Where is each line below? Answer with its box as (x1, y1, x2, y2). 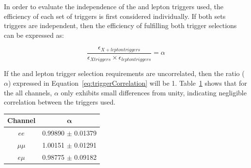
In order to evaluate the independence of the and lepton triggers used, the (4, 1, 223, 11)
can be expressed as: (4, 30, 64, 40)
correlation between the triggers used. (4, 97, 116, 107)
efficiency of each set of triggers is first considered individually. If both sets (4, 11, 226, 21)
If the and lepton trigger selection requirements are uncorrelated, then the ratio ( (4, 68, 245, 78)
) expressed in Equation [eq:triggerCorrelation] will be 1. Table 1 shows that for (8, 77, 247, 88)
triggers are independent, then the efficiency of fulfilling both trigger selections (4, 20, 237, 31)
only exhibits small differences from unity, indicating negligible (61, 87, 247, 97)
